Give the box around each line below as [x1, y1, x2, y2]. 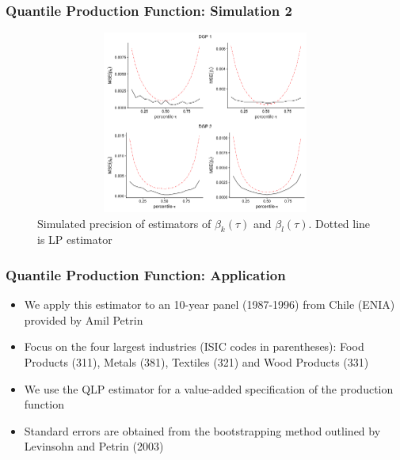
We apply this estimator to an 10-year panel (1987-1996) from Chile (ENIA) [24, 296, 395, 313]
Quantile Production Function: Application [6, 264, 286, 284]
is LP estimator [37, 231, 112, 248]
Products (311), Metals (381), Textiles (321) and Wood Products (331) [24, 353, 369, 370]
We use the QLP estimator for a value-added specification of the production [24, 380, 394, 397]
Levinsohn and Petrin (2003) [24, 438, 164, 454]
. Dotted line [308, 215, 371, 231]
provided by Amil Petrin [24, 311, 143, 328]
